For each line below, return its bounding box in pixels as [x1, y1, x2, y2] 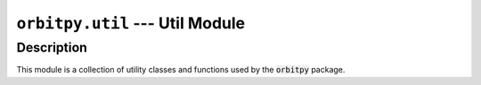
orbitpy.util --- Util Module [16, 13, 246, 33]
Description [16, 40, 88, 56]
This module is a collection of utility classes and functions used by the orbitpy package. [16, 65, 346, 75]
